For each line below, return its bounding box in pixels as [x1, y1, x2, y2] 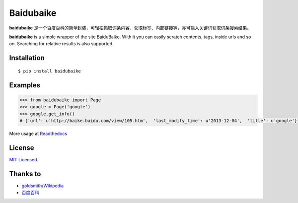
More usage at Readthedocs [9, 131, 67, 136]
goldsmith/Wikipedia [21, 183, 64, 189]
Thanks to [9, 169, 41, 178]
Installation [9, 54, 45, 62]
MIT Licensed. [9, 156, 39, 162]
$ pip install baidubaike [18, 68, 81, 74]
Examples [9, 81, 41, 89]
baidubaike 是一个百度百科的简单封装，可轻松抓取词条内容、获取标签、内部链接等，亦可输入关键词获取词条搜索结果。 [9, 25, 252, 31]
